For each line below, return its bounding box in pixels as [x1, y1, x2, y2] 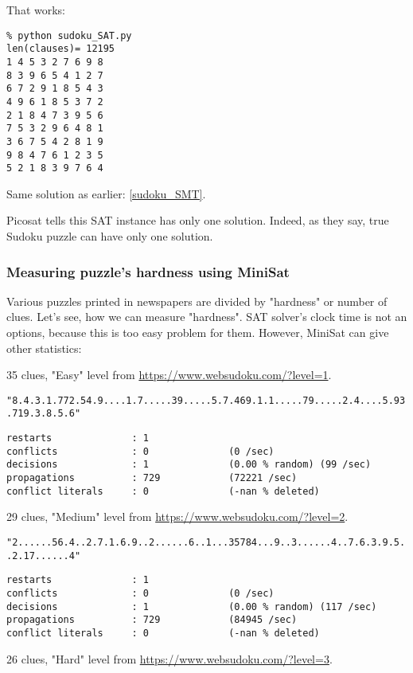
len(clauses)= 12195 [6, 43, 115, 55]
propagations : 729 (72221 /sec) [6, 472, 298, 484]
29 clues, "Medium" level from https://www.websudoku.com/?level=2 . [6, 508, 349, 525]
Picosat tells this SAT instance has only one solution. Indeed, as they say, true [6, 212, 389, 229]
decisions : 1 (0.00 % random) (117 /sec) [6, 601, 377, 612]
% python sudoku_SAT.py [6, 29, 132, 41]
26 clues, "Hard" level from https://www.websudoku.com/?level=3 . [6, 650, 333, 667]
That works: [6, 2, 66, 18]
